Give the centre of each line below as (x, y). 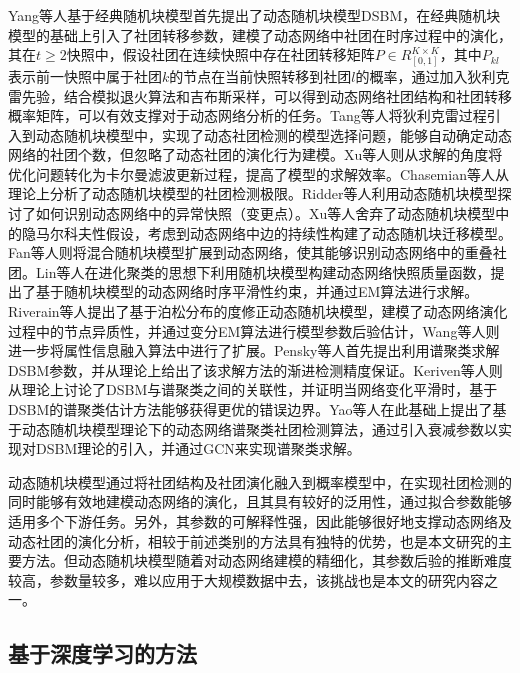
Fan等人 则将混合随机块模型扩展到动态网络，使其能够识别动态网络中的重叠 (250, 252)
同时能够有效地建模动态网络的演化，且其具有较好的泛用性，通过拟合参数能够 (260, 501)
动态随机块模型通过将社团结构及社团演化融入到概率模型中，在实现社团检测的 (260, 481)
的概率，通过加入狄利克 (432, 75)
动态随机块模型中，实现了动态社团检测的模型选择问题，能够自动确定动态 (273, 134)
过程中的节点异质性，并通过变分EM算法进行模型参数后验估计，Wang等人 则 (254, 330)
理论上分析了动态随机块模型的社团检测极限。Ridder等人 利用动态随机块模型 (253, 193)
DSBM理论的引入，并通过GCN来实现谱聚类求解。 (198, 448)
